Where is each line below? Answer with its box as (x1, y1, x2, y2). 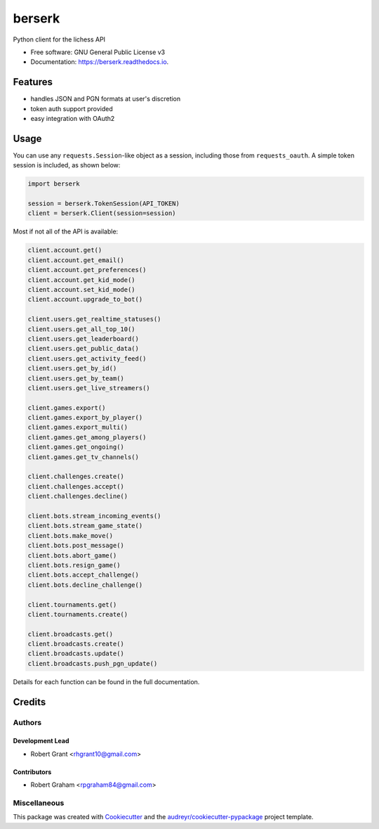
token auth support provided (30, 104, 114, 113)
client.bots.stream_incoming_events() (27, 512, 161, 520)
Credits (13, 696, 46, 708)
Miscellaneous (13, 798, 65, 808)
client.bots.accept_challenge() (27, 571, 140, 579)
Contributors (13, 767, 52, 776)
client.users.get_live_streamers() (27, 384, 150, 392)
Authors (13, 717, 42, 727)
